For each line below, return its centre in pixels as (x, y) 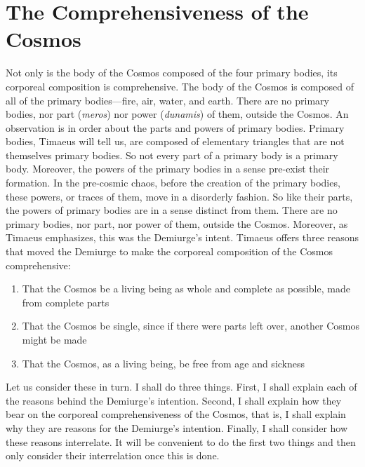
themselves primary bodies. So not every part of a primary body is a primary (172, 155)
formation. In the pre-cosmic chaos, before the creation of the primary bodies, (173, 183)
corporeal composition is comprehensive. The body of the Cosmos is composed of (180, 86)
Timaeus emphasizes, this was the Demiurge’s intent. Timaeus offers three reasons (182, 237)
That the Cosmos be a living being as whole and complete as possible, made (186, 289)
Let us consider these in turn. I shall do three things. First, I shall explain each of (181, 387)
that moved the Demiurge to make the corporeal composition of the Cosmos (169, 251)
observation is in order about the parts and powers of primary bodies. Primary (175, 127)
